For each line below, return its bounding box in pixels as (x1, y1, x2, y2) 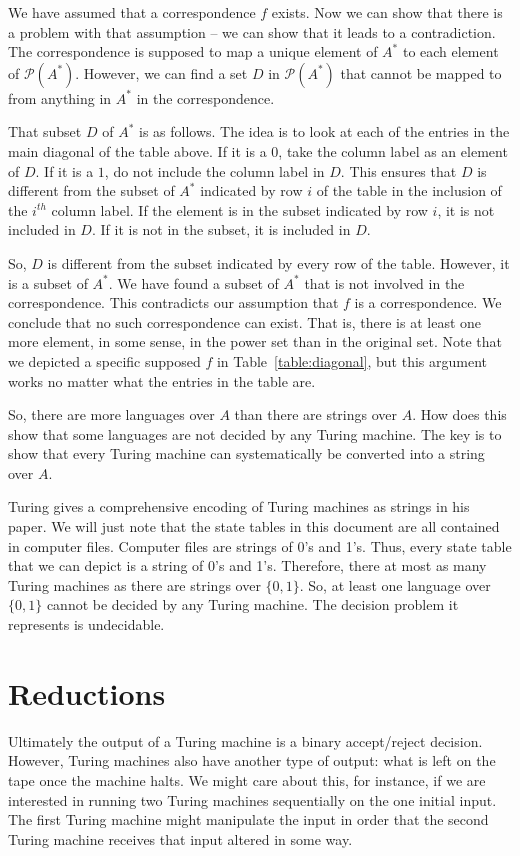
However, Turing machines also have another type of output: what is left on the (8, 750, 496, 771)
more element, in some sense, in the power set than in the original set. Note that (8, 331, 502, 352)
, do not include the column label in (104, 160, 325, 181)
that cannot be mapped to (340, 62, 502, 83)
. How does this (412, 404, 507, 425)
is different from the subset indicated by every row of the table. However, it (47, 252, 510, 273)
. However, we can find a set (75, 62, 248, 83)
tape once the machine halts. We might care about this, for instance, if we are (8, 769, 486, 790)
